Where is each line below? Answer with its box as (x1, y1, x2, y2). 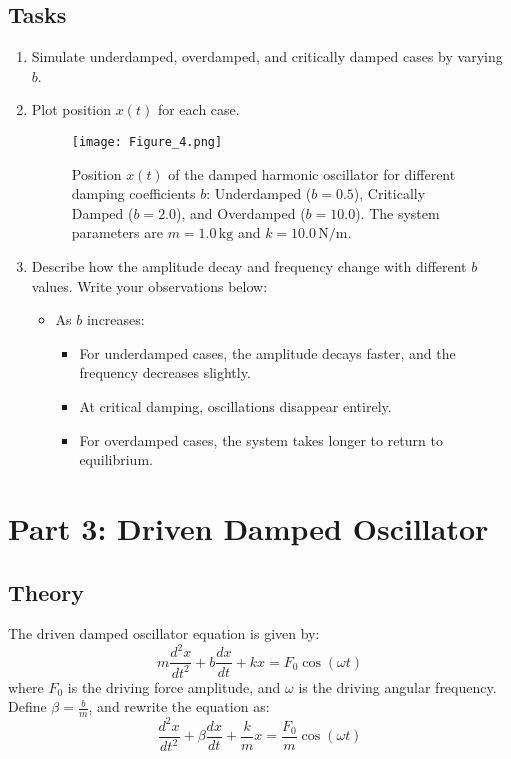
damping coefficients (71, 183, 196, 204)
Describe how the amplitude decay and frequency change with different (31, 256, 467, 277)
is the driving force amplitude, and (67, 676, 281, 697)
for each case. (157, 99, 240, 120)
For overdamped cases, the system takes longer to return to (79, 429, 443, 450)
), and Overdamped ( (176, 202, 306, 223)
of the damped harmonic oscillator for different (168, 163, 456, 184)
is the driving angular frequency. (298, 676, 497, 697)
